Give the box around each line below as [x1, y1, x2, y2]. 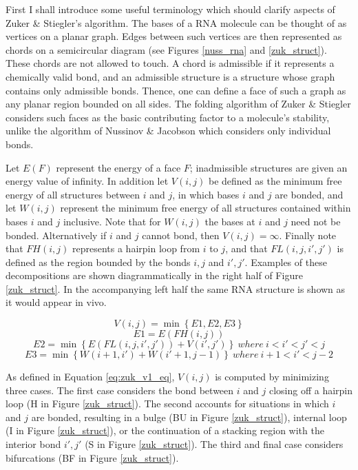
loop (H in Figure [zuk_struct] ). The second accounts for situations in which [6, 396, 329, 411]
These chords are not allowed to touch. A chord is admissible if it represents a [6, 56, 335, 70]
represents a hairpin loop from [72, 241, 200, 256]
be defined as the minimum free [208, 174, 342, 188]
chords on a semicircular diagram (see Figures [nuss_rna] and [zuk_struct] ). [6, 42, 327, 57]
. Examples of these [244, 254, 327, 269]
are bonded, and [275, 187, 344, 201]
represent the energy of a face [56, 160, 181, 174]
